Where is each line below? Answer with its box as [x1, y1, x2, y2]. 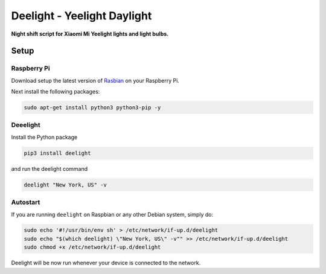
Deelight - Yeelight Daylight [11, 9, 152, 22]
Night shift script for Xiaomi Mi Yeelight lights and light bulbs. [11, 30, 169, 37]
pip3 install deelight [24, 150, 91, 156]
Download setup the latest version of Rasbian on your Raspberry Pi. [11, 77, 179, 84]
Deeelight [11, 121, 40, 129]
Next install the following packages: [11, 88, 100, 95]
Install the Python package [11, 133, 78, 141]
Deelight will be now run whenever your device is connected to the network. [11, 260, 201, 267]
